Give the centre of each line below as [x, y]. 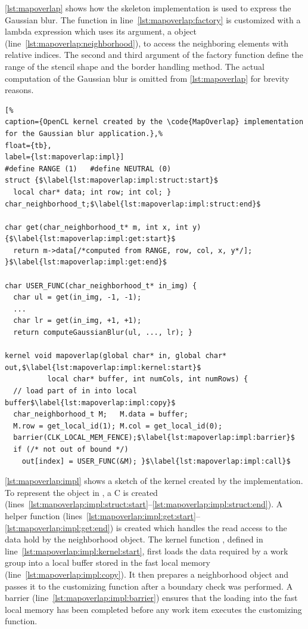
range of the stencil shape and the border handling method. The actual [135, 66]
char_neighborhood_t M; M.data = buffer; [101, 414]
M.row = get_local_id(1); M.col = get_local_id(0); [118, 426]
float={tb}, [28, 145]
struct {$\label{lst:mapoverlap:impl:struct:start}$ [111, 181]
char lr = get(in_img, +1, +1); [77, 321]
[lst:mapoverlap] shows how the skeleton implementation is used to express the [148, 8]
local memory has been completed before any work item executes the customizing [153, 609]
